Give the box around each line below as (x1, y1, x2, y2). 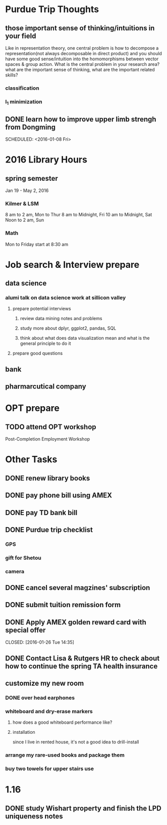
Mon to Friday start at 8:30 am (5, 241, 69, 247)
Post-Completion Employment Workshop (5, 436, 90, 442)
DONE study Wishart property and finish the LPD (5, 804, 161, 812)
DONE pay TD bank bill (5, 508, 78, 517)
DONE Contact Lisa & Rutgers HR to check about (5, 654, 160, 662)
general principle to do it (20, 340, 71, 346)
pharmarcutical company (5, 382, 87, 391)
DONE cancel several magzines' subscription (5, 583, 150, 592)
